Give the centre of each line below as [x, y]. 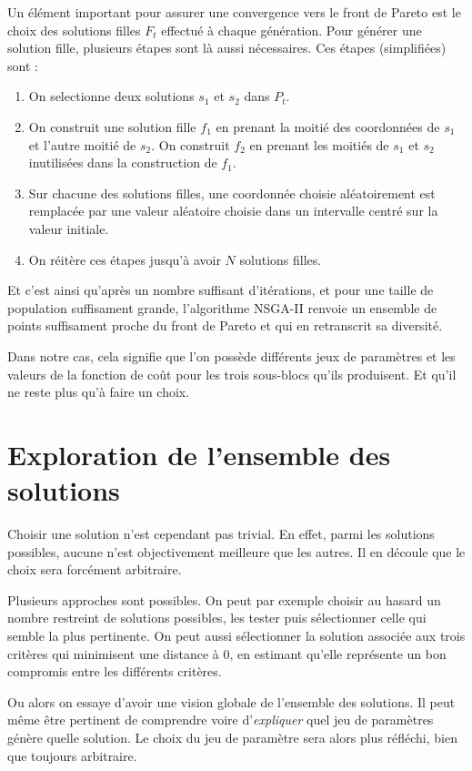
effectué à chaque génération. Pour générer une [291, 30]
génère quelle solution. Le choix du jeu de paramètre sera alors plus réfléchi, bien [232, 737]
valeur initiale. [69, 228]
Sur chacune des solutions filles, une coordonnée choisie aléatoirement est [232, 193]
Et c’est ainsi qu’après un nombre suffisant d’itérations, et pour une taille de [221, 290]
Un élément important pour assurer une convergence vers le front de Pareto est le [234, 12]
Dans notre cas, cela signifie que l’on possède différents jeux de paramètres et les [231, 355]
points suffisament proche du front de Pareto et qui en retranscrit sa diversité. [225, 325]
